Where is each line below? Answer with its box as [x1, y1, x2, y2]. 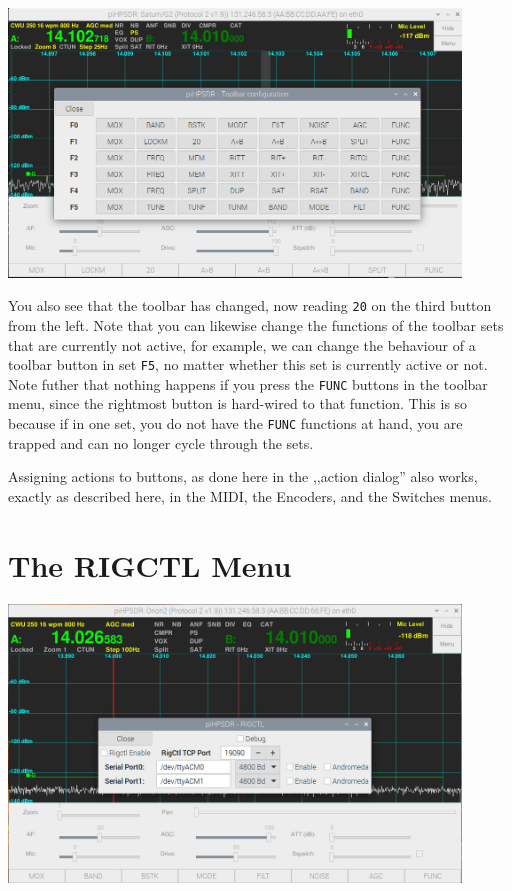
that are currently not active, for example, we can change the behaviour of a [8, 334, 476, 355]
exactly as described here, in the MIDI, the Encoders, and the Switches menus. [8, 485, 492, 506]
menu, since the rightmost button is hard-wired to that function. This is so [8, 393, 468, 414]
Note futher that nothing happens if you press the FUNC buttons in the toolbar [8, 373, 488, 394]
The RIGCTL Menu [8, 544, 292, 585]
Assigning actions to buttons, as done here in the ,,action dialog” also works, [8, 466, 478, 487]
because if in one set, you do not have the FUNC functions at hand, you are [8, 413, 463, 434]
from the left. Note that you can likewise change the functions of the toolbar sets [8, 314, 504, 335]
